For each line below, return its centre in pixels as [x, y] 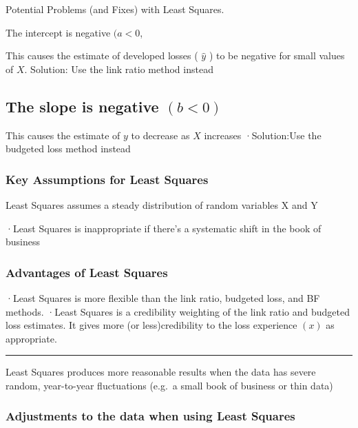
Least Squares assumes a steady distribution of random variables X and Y [162, 204]
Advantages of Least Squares [87, 272]
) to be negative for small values [277, 55]
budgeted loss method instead [68, 149]
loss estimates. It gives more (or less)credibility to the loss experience [151, 325]
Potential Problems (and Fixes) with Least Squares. [115, 9]
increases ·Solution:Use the [263, 135]
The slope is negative [82, 106]
